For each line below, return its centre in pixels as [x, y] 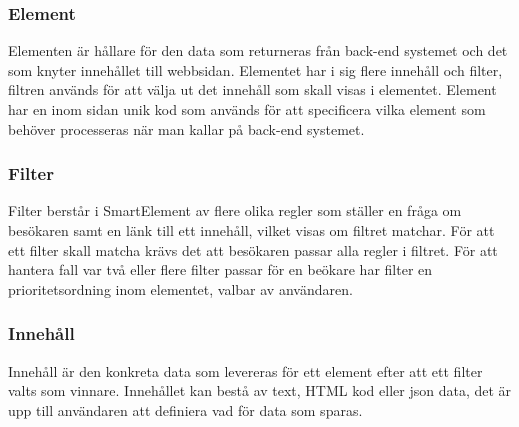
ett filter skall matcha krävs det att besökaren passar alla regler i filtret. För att [253, 249]
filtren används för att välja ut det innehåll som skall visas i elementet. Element [252, 89]
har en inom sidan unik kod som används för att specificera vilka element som [247, 109]
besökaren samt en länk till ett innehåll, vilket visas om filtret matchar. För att [251, 230]
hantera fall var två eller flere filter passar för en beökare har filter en [220, 269]
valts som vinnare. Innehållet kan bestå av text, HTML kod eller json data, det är [260, 390]
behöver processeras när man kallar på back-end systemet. [186, 128]
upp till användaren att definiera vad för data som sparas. [185, 409]
